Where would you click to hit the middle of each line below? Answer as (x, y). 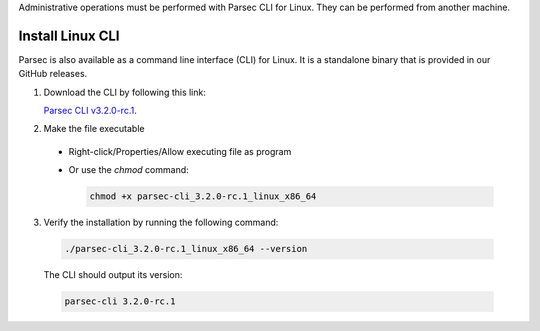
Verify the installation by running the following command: (161, 222)
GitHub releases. (53, 74)
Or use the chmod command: (128, 170)
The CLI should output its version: (113, 275)
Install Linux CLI (69, 35)
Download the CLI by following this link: (125, 92)
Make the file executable (94, 129)
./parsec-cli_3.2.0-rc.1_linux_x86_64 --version (186, 249)
